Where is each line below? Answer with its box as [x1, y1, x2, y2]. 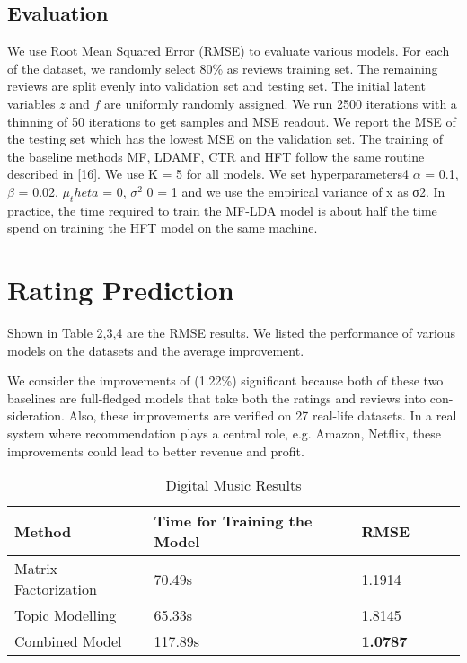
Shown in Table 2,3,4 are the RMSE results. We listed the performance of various [7, 323, 456, 342]
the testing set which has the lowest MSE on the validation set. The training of [7, 129, 444, 148]
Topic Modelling [14, 605, 117, 626]
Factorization [14, 579, 97, 600]
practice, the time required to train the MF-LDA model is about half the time [7, 200, 437, 219]
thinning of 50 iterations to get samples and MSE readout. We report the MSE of [7, 111, 456, 130]
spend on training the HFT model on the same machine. [7, 218, 318, 237]
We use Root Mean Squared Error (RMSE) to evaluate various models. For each [7, 41, 450, 60]
